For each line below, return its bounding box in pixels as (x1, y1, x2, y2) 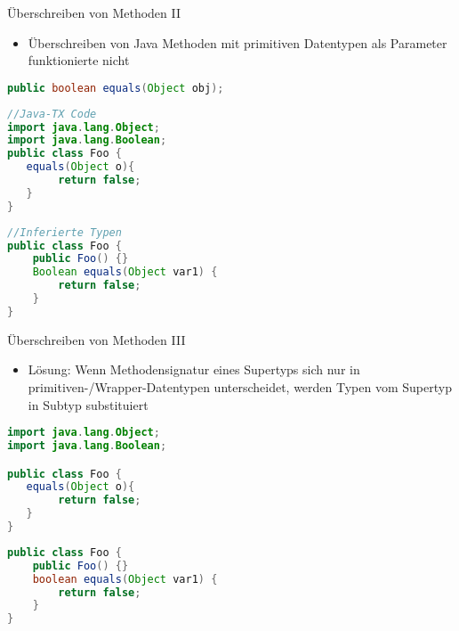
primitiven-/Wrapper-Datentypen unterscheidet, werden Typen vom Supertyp (28, 377, 452, 396)
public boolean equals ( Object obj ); (7, 81, 224, 94)
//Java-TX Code (7, 107, 97, 120)
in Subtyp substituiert (28, 395, 149, 414)
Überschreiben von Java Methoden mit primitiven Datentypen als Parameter (28, 33, 447, 52)
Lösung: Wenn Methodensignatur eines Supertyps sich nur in (28, 360, 360, 379)
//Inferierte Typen (7, 225, 122, 239)
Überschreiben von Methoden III (7, 330, 186, 348)
